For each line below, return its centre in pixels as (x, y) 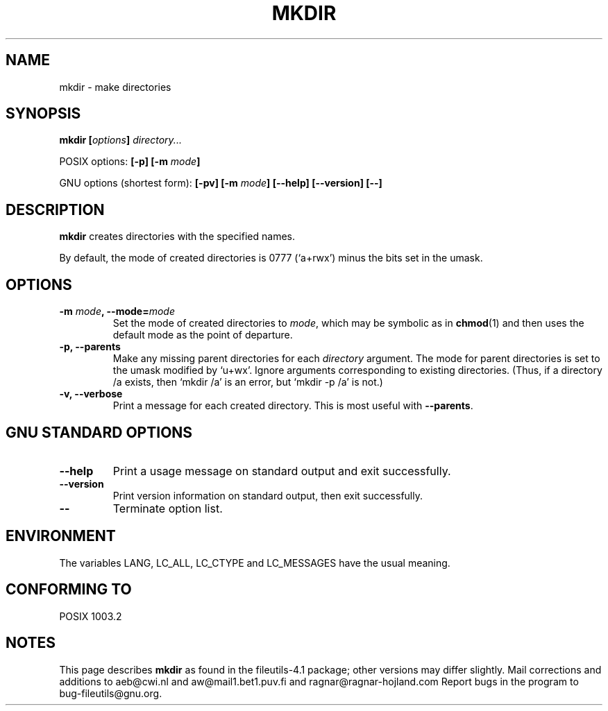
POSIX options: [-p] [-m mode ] (130, 162)
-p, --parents (90, 347)
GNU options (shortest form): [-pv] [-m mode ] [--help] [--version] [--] (221, 183)
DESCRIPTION (55, 209)
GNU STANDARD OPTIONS (99, 432)
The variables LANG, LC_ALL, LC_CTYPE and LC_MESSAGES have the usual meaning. (255, 563)
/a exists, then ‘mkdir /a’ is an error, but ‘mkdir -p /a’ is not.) (248, 382)
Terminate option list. (168, 508)
